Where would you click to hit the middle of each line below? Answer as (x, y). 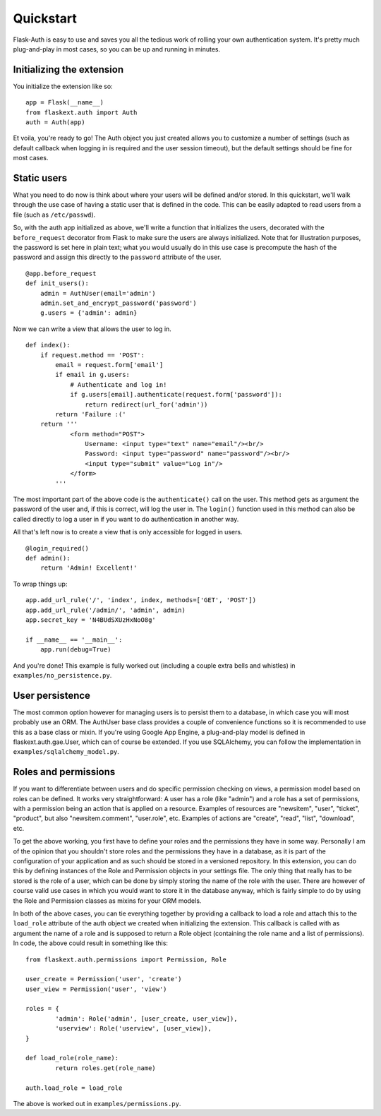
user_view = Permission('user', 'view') (96, 989)
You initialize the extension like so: (63, 86)
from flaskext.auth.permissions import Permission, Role (126, 959)
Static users (40, 178)
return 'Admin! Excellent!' (89, 568)
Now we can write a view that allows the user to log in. (92, 329)
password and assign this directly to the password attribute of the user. (117, 257)
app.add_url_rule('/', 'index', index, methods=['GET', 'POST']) (141, 600)
